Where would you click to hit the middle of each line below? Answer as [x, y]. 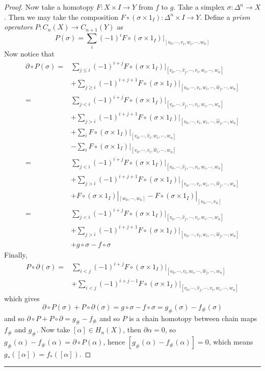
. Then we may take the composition [61, 17]
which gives [22, 298]
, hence [114, 342]
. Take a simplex [199, 7]
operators [18, 27]
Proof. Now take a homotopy [49, 7]
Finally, [16, 254]
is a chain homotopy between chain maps [193, 318]
